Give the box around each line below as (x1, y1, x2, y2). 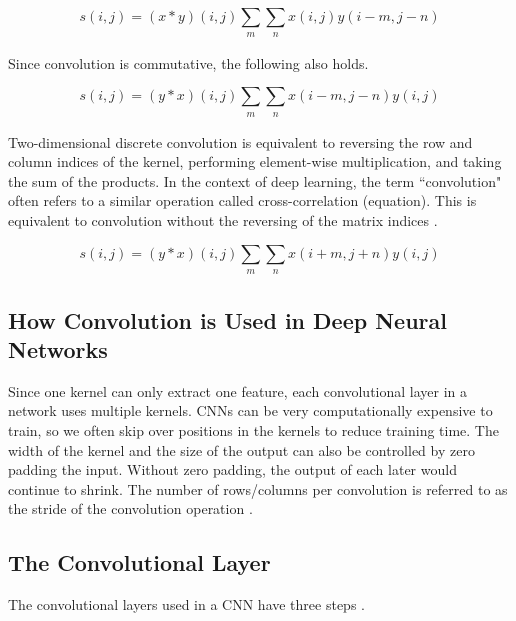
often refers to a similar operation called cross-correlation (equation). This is (8, 190, 477, 211)
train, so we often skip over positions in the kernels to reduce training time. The (8, 419, 499, 440)
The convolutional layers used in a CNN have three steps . (8, 594, 365, 615)
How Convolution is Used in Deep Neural (8, 304, 447, 335)
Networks (8, 333, 108, 364)
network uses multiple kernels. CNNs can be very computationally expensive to (8, 400, 493, 421)
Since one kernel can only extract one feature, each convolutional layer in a (8, 380, 468, 401)
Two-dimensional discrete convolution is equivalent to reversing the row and (8, 131, 473, 152)
